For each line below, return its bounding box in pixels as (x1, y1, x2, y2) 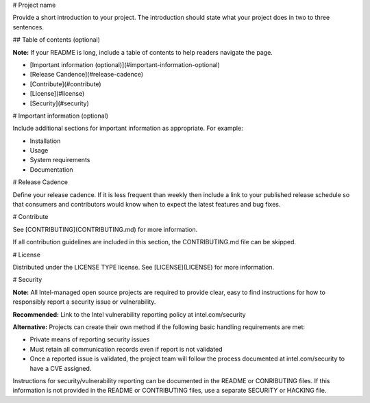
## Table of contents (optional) (12, 36, 101, 44)
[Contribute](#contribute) (29, 79, 102, 88)
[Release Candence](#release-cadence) (29, 70, 144, 79)
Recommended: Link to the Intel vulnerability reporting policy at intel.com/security (12, 310, 246, 318)
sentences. (12, 23, 45, 31)
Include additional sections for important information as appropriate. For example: (12, 124, 243, 133)
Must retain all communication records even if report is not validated (29, 345, 223, 353)
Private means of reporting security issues (29, 335, 150, 343)
